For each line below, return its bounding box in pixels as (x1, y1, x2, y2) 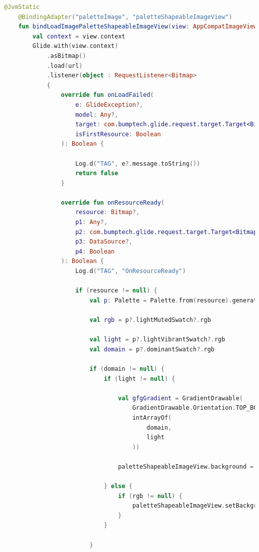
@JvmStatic (4, 3, 40, 10)
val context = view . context (32, 32, 126, 40)
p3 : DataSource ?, (75, 238, 132, 246)
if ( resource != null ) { (75, 287, 157, 294)
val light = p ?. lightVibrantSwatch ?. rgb (89, 336, 225, 343)
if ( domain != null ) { (89, 365, 165, 372)
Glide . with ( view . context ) (32, 42, 119, 50)
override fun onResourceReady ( (61, 199, 165, 206)
